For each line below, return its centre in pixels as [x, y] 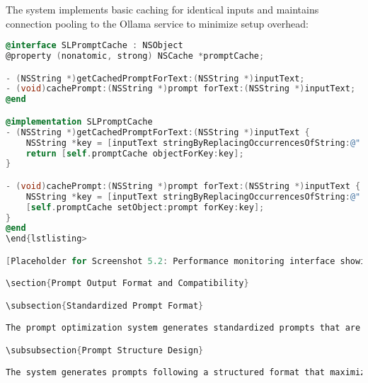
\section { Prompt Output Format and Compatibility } [127, 284]
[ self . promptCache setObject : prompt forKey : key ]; [145, 207]
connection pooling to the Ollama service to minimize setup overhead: [157, 23]
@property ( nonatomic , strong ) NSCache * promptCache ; [135, 56]
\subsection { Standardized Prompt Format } [105, 305]
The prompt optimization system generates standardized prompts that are [183, 328]
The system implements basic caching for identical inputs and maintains [162, 9]
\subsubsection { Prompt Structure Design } [105, 350]
